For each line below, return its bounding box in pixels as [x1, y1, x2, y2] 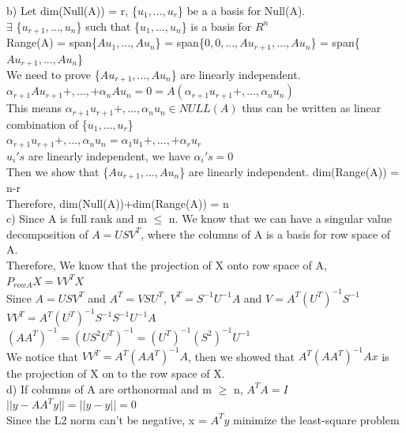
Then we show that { [6, 163, 109, 179]
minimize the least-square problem [233, 411, 400, 427]
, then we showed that [188, 348, 295, 364]
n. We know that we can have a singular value [168, 210, 392, 227]
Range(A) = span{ [6, 34, 97, 51]
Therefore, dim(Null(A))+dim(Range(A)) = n [6, 194, 229, 211]
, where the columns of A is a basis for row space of [141, 225, 391, 242]
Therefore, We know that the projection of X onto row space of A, [6, 256, 327, 273]
